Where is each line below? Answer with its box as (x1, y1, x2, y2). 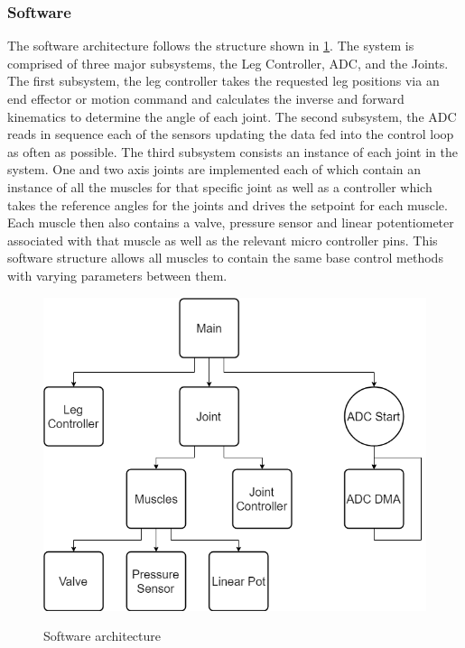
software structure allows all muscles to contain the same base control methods (7, 248, 443, 267)
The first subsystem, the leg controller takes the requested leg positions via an (7, 71, 440, 90)
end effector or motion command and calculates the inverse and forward (7, 89, 405, 107)
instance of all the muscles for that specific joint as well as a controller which (7, 177, 432, 196)
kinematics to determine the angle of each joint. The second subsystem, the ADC (7, 106, 457, 125)
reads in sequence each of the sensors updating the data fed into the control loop (7, 125, 454, 143)
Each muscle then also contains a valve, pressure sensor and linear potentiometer (7, 213, 454, 232)
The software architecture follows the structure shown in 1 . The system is (7, 36, 414, 55)
